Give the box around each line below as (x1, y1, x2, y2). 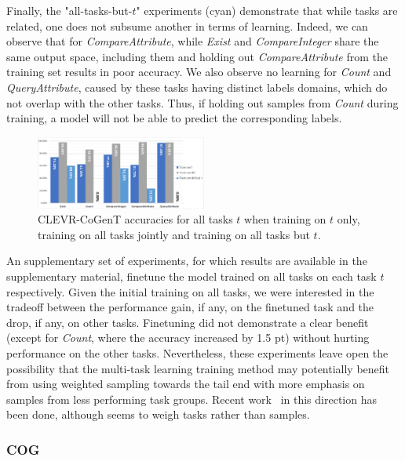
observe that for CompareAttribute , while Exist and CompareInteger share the (6, 33, 379, 49)
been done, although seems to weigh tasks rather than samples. (6, 406, 310, 423)
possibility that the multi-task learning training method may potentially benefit (6, 360, 390, 376)
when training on (244, 211, 327, 227)
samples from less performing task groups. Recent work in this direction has (6, 390, 377, 407)
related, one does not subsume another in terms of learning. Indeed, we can (6, 17, 368, 34)
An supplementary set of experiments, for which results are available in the (6, 252, 367, 269)
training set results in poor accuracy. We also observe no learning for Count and (6, 64, 392, 80)
